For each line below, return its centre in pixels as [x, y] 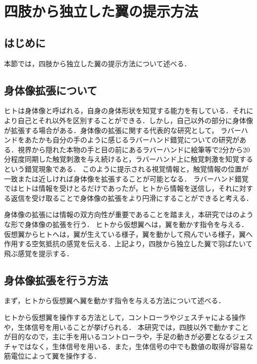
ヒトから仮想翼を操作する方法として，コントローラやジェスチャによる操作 [125, 317]
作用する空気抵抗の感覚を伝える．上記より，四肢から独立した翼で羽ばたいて [128, 244]
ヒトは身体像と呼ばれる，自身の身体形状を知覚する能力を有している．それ [125, 111]
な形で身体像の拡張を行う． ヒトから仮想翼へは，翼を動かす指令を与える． [126, 224]
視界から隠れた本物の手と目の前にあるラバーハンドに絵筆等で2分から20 [134, 149]
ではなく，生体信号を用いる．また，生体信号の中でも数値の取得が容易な [135, 346]
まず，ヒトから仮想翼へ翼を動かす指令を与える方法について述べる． [115, 300]
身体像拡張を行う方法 [56, 280]
